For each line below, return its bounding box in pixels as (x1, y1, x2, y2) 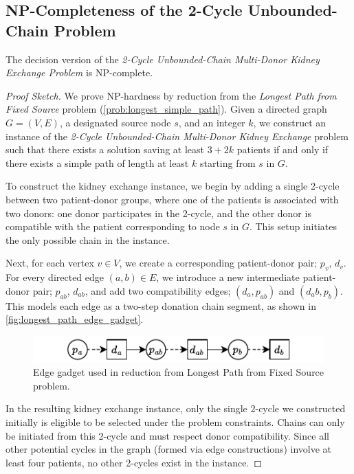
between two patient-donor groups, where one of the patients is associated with (5, 192, 339, 206)
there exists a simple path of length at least (5, 155, 189, 170)
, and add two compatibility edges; (85, 283, 231, 297)
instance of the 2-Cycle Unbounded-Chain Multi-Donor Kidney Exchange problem (5, 128, 349, 143)
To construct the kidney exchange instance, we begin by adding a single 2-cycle (5, 179, 340, 193)
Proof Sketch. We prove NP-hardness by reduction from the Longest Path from (5, 88, 337, 102)
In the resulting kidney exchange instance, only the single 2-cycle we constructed (5, 401, 346, 416)
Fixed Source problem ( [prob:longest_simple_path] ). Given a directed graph (5, 102, 327, 116)
